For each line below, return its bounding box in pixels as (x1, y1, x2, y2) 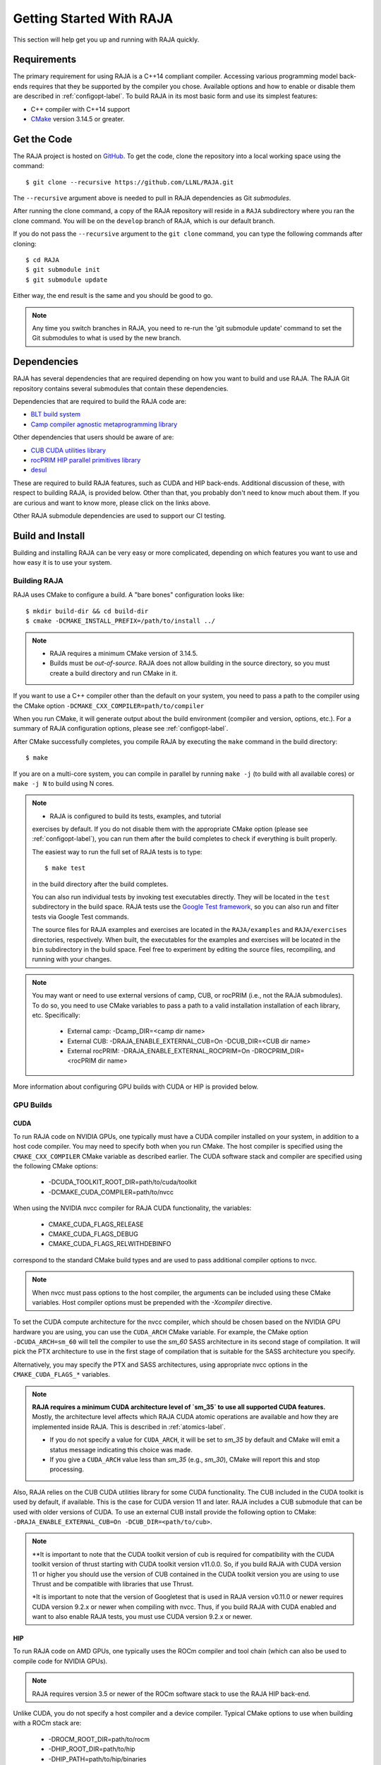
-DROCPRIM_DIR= (251, 1047, 305, 1055)
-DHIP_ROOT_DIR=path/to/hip (48, 1745, 135, 1754)
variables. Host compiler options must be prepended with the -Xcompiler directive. (32, 1298, 272, 1306)
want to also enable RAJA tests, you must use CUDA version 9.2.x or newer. (32, 1613, 253, 1621)
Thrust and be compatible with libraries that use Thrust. (32, 1579, 194, 1588)
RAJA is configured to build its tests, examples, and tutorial (49, 812, 222, 820)
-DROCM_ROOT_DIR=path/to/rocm (48, 1735, 150, 1743)
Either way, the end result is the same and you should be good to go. (13, 292, 213, 300)
